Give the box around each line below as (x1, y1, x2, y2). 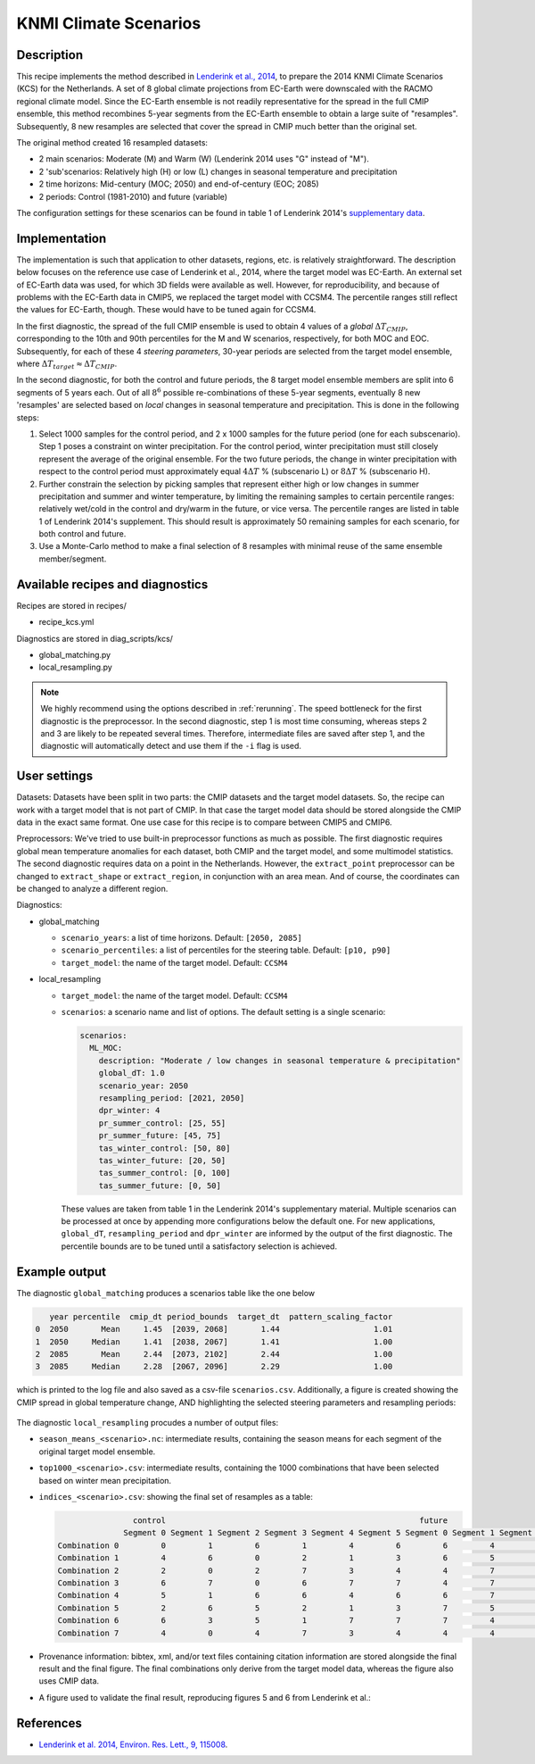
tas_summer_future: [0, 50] (98, 1180, 222, 1191)
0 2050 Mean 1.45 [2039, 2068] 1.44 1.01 (35, 1324, 393, 1335)
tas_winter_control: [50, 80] (98, 1143, 231, 1153)
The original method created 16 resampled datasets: (16, 137, 209, 148)
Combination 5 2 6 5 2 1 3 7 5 (57, 1602, 495, 1613)
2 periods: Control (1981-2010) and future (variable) (38, 191, 227, 202)
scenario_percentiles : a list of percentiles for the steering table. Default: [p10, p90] (61, 944, 391, 955)
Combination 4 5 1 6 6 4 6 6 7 (57, 1590, 495, 1601)
